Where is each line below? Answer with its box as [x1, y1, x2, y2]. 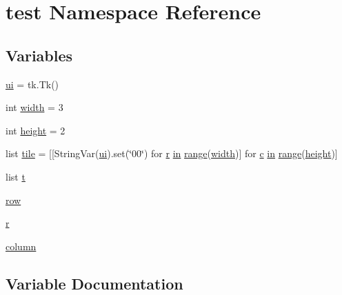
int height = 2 [6, 123, 66, 137]
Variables [6, 44, 73, 65]
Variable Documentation [6, 272, 183, 294]
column [6, 238, 37, 253]
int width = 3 [6, 100, 63, 114]
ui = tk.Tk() [6, 77, 59, 91]
